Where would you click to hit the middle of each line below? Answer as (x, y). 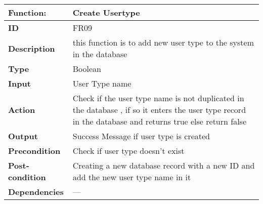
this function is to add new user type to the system (163, 42)
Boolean (87, 69)
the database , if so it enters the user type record (159, 110)
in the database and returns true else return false (160, 121)
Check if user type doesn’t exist (128, 151)
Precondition (34, 151)
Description (32, 48)
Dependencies (36, 192)
